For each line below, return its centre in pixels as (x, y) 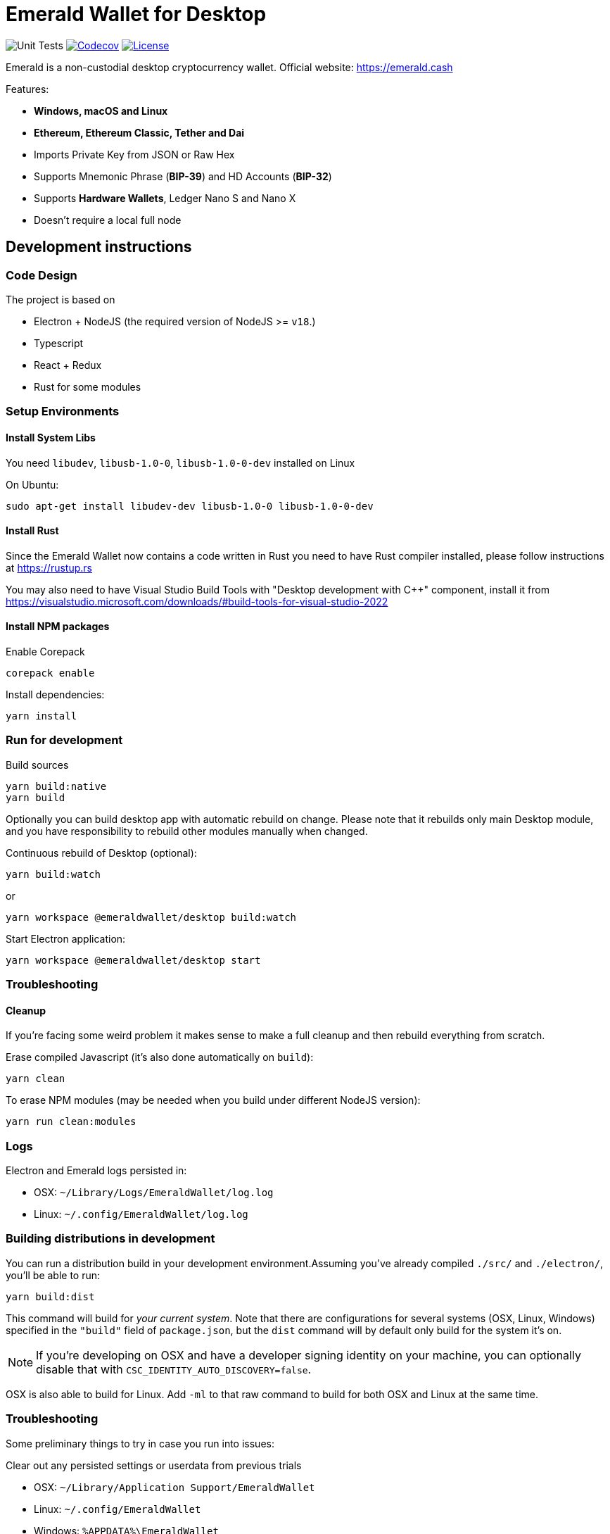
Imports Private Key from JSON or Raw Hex (134, 154)
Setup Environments (63, 411)
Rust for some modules (88, 386)
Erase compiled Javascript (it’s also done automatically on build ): (160, 1057)
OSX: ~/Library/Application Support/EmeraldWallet (174, 1487)
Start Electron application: (66, 938)
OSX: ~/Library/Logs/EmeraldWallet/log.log (154, 1193)
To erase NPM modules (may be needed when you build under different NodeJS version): (213, 1100)
